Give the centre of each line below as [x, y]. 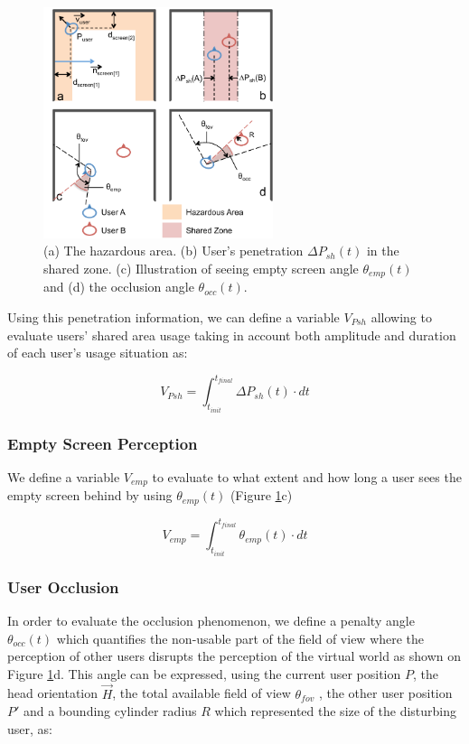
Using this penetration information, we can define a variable [174, 317]
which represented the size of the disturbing [336, 711]
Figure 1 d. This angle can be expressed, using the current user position [204, 673]
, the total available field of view [202, 693]
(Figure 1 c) [261, 495]
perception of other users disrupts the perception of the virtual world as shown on [234, 656]
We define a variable [64, 476]
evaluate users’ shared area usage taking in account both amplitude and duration [232, 335]
